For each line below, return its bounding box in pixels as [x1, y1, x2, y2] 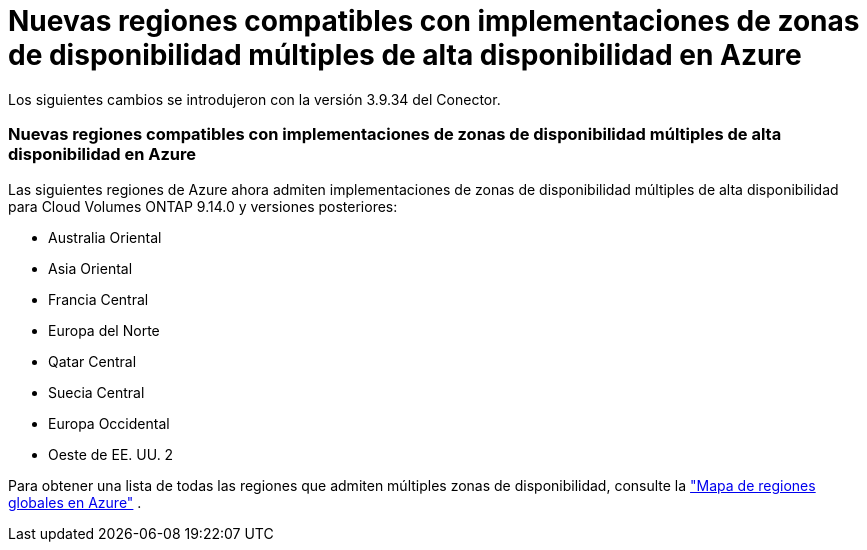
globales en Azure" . [8, 493, 142, 511]
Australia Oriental [48, 228, 162, 246]
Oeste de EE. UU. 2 [48, 445, 174, 463]
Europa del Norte [48, 321, 160, 339]
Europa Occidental [48, 414, 170, 432]
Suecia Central [48, 383, 145, 401]
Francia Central [48, 290, 149, 308]
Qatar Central [48, 352, 137, 370]
